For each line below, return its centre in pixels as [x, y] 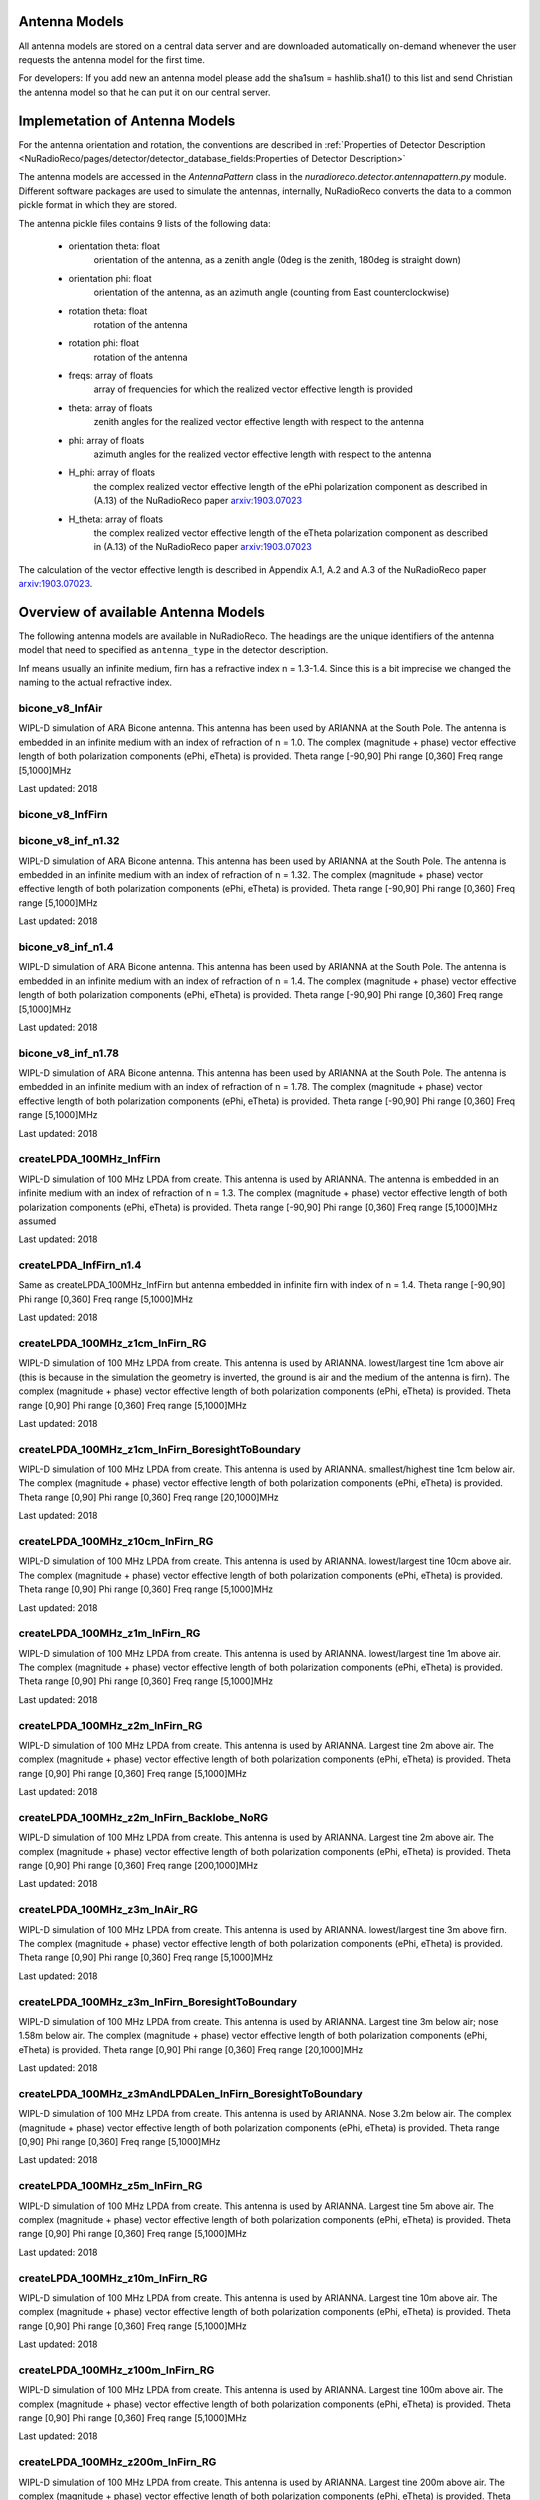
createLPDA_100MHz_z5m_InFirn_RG [110, 2186]
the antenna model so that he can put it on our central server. [144, 92]
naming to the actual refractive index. [95, 682]
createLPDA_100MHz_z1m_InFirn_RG [109, 1633]
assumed [37, 1221]
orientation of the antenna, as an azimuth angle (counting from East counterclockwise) [271, 292]
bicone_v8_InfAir [60, 708]
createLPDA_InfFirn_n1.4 [80, 1265]
